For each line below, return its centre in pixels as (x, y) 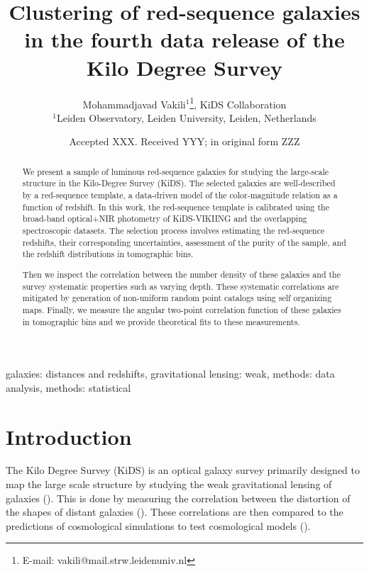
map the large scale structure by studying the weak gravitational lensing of (169, 484)
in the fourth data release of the (184, 39)
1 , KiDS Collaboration (238, 103)
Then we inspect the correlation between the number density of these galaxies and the (182, 274)
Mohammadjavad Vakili (134, 104)
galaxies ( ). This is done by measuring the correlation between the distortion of (178, 498)
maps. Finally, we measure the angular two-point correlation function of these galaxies (182, 309)
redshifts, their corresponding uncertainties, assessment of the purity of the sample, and (184, 242)
